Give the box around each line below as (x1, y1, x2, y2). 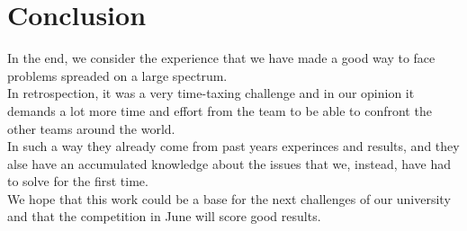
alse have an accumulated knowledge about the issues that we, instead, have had (7, 154, 452, 173)
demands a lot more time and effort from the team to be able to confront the (7, 101, 432, 120)
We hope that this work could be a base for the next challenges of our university (7, 189, 451, 208)
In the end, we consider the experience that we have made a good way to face (7, 49, 436, 67)
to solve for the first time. (7, 172, 148, 191)
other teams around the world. (7, 119, 175, 138)
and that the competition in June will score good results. (7, 207, 321, 226)
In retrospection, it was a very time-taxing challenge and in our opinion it (7, 84, 415, 102)
